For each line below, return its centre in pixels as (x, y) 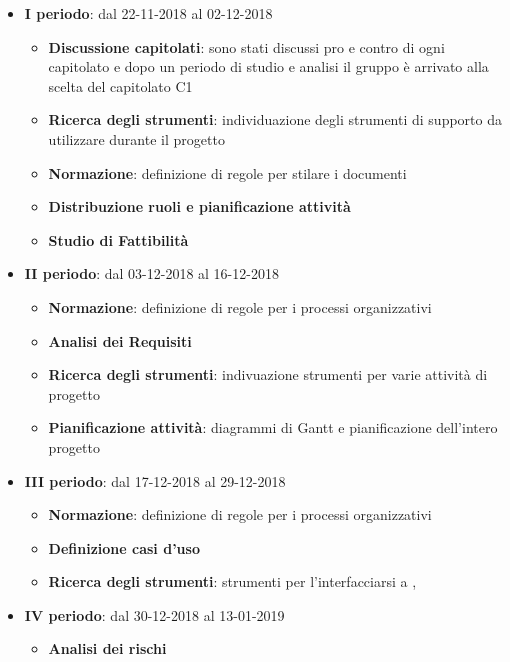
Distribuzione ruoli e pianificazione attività (199, 206)
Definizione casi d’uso (124, 547)
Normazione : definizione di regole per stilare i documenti (227, 172)
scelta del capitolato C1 (120, 85)
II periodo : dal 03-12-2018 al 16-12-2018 (151, 273)
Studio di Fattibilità (118, 239)
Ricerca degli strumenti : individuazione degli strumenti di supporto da (275, 119)
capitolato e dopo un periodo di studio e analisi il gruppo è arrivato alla (268, 66)
